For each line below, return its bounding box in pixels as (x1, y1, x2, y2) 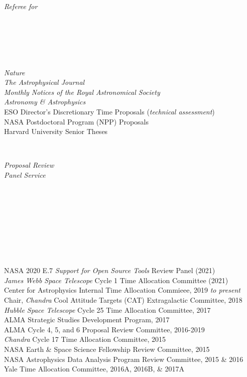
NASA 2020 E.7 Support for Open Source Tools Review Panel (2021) (4, 265, 215, 276)
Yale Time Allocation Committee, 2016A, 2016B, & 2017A (4, 363, 185, 374)
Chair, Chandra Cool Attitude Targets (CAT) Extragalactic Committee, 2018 (4, 295, 242, 305)
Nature (4, 67, 25, 77)
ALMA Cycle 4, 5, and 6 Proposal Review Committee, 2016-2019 (4, 324, 205, 334)
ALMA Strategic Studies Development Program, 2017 (4, 314, 170, 325)
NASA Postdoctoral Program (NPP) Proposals (4, 116, 149, 127)
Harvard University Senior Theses (4, 126, 108, 137)
